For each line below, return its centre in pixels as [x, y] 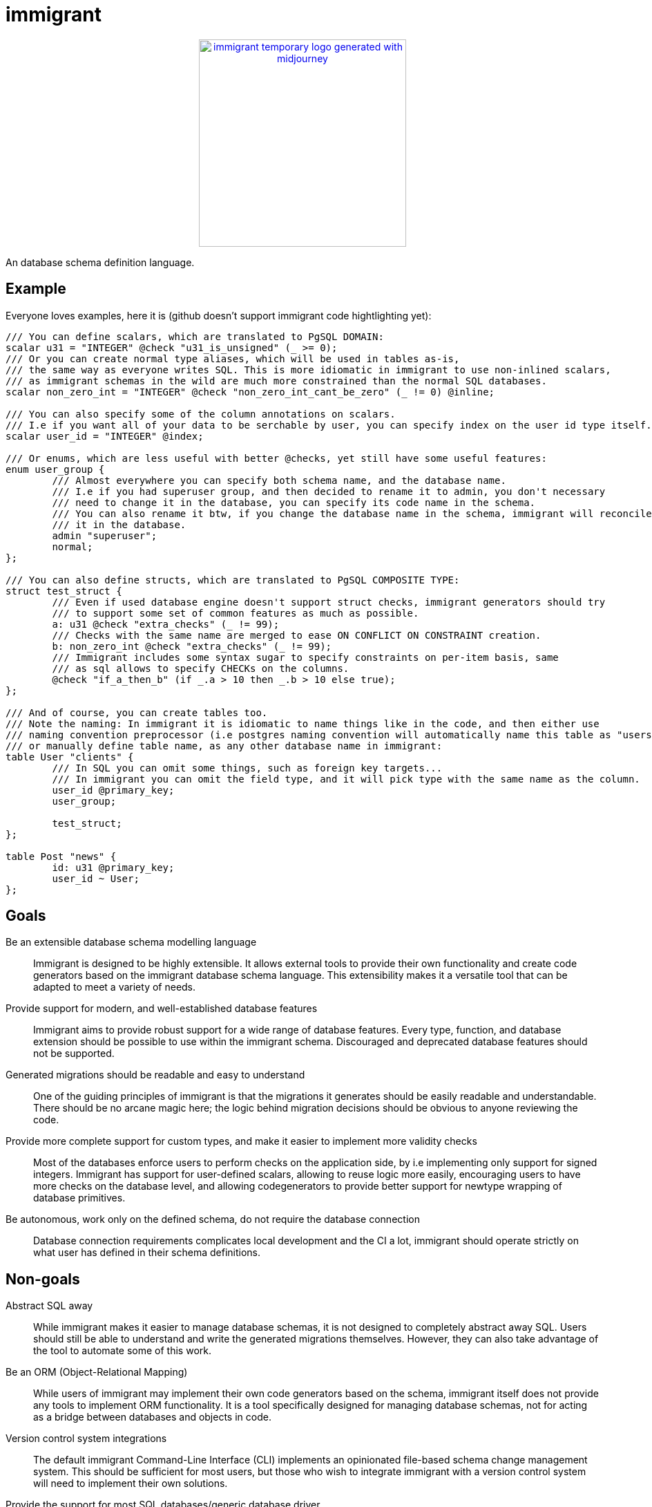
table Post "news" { [61, 856]
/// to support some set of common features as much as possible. [236, 613]
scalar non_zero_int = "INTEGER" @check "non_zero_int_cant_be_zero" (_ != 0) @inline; [250, 392]
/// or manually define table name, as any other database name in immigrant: [224, 746]
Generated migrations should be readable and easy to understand [155, 1075]
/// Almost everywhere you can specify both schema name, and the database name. [279, 480]
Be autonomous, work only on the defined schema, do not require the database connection [213, 1219]
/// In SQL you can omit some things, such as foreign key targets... [247, 768]
